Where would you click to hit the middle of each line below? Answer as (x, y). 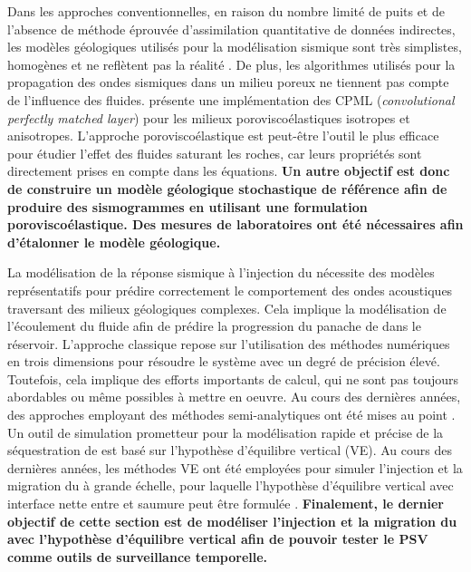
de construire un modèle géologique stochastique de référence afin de (227, 188)
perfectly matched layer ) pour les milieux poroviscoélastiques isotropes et (209, 117)
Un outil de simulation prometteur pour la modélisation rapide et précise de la (226, 432)
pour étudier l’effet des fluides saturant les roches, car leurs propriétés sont (215, 153)
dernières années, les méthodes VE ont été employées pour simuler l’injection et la (235, 467)
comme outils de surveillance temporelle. (138, 556)
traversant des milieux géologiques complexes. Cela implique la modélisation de (227, 308)
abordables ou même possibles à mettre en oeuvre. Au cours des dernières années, (234, 397)
